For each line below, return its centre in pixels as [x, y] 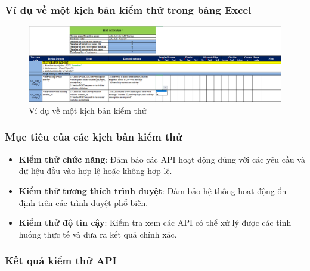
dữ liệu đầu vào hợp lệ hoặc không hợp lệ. [95, 171]
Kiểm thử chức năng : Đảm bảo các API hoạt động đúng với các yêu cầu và [162, 159]
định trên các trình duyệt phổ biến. [83, 202]
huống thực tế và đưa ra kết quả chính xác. [98, 234]
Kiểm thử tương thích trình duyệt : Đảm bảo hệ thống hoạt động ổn [153, 190]
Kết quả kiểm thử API [61, 261]
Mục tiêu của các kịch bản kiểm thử [94, 137]
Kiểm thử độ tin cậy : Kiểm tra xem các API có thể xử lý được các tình [155, 222]
